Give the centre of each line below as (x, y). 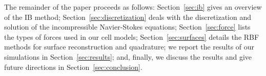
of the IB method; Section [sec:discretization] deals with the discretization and (128, 17)
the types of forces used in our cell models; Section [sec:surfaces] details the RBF (132, 36)
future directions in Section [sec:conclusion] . (73, 67)
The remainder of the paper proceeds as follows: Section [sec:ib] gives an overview (133, 7)
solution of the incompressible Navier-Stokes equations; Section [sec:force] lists (127, 27)
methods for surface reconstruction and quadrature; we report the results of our (129, 47)
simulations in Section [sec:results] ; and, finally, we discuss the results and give (128, 56)
